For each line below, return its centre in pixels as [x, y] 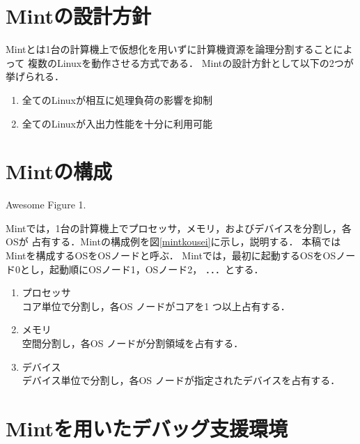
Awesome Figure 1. [46, 205]
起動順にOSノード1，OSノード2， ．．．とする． [156, 269]
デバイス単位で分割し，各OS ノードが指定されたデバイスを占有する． [181, 380]
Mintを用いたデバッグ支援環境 [147, 428]
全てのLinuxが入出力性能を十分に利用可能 [117, 123]
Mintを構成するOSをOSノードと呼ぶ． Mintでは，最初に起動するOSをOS [171, 255]
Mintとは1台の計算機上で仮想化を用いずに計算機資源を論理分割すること [170, 49]
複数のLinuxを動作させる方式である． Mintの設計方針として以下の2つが [190, 62]
